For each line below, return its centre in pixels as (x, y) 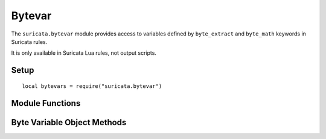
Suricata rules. (29, 42)
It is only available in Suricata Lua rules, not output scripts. (84, 53)
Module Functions (46, 103)
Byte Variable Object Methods (69, 122)
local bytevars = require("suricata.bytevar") (92, 86)
